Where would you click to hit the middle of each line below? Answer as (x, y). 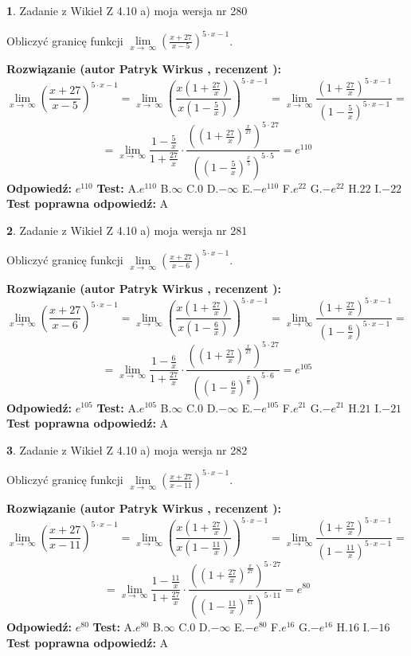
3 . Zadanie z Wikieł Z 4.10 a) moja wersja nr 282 (127, 449)
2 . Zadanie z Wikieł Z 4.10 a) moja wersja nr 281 (127, 230)
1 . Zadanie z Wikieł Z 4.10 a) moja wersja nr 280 (127, 10)
